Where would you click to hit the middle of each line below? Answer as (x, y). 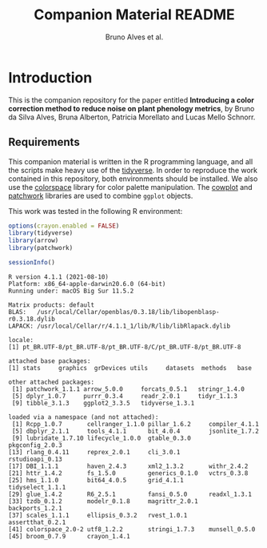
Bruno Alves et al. (134, 37)
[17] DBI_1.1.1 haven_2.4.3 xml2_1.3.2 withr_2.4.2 (128, 466)
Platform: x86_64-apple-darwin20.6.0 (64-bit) (87, 284)
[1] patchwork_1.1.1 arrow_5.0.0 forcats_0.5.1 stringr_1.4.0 (128, 389)
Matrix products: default (51, 305)
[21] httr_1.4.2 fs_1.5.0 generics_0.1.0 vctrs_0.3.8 (128, 473)
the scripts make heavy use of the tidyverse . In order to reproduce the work (133, 170)
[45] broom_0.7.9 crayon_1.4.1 (69, 536)
